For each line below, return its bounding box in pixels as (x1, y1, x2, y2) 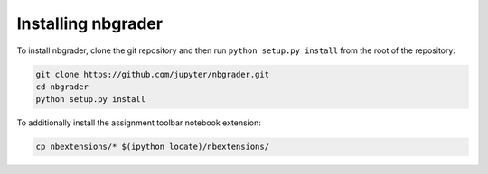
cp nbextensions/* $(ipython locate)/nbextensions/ (35, 142, 270, 152)
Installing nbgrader (16, 14, 163, 33)
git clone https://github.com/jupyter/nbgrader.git (35, 69, 270, 79)
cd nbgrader (35, 81, 89, 92)
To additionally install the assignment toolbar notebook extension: (16, 117, 261, 128)
